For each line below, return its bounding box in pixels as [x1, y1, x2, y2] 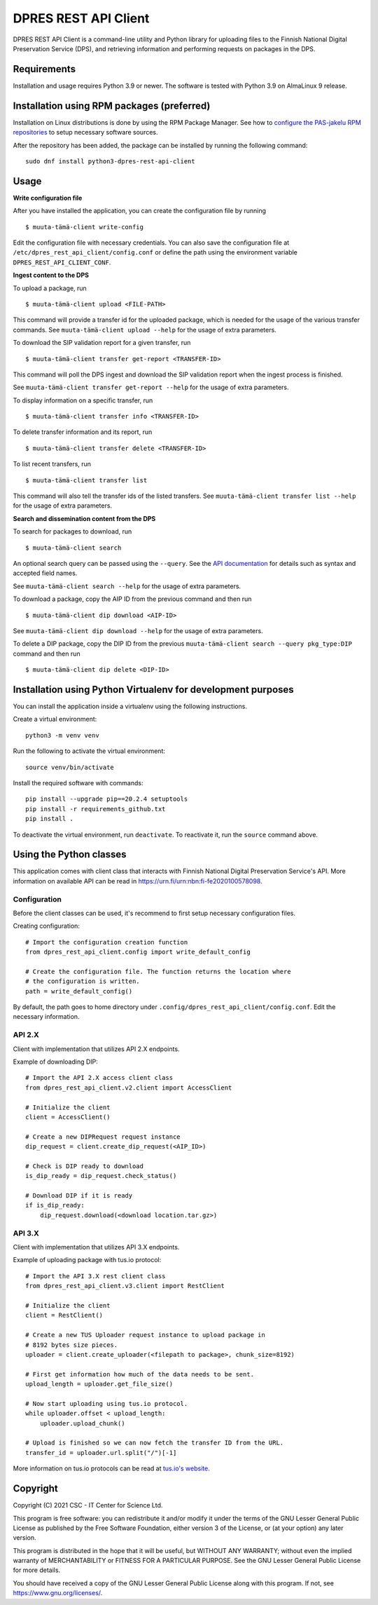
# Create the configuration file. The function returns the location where [25, 968, 291, 975]
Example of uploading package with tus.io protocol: [13, 1256, 162, 1264]
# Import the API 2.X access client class [25, 1074, 174, 1082]
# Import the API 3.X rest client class [25, 1272, 166, 1280]
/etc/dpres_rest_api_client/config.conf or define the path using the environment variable [13, 248, 297, 257]
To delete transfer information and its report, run [13, 428, 153, 436]
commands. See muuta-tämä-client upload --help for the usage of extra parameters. [13, 325, 276, 334]
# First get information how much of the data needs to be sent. [25, 1370, 255, 1378]
